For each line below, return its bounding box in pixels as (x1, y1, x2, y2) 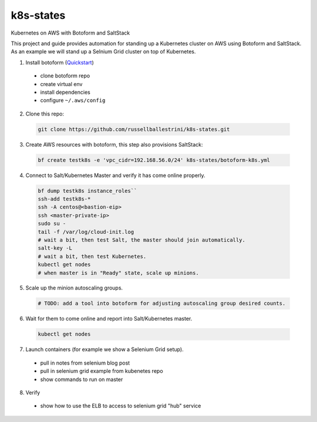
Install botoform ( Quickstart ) (25, 59, 94, 66)
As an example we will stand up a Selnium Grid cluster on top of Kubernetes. (11, 48, 196, 55)
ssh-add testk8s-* (38, 195, 91, 202)
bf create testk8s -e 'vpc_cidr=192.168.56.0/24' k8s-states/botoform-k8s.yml (38, 156, 270, 164)
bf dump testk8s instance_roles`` (38, 188, 137, 194)
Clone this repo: (25, 110, 65, 117)
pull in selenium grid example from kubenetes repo (40, 367, 164, 375)
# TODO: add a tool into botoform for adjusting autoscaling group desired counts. (38, 300, 286, 307)
